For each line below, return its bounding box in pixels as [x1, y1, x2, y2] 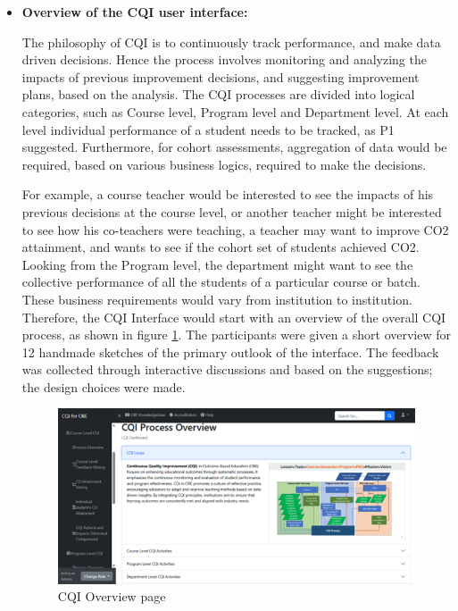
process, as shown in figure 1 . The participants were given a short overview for [21, 325, 451, 344]
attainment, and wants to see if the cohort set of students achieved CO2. [21, 238, 420, 256]
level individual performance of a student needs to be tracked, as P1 [21, 120, 395, 138]
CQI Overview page [57, 587, 166, 606]
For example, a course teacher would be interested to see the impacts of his [21, 185, 434, 204]
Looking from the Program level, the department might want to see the [21, 255, 413, 273]
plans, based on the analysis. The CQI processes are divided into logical [21, 85, 415, 104]
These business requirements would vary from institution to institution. [21, 289, 412, 308]
